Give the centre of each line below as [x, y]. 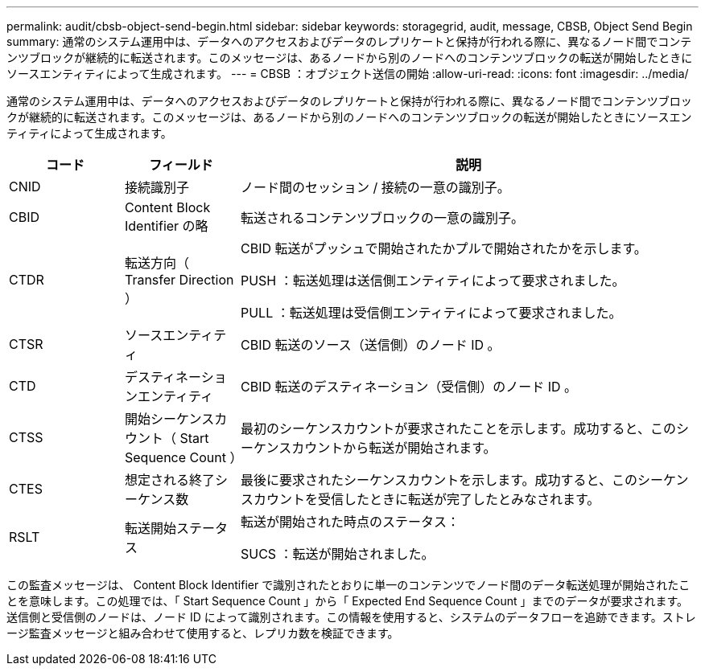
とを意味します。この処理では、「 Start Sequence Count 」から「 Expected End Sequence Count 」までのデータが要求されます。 [348, 601]
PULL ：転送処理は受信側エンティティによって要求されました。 [431, 313]
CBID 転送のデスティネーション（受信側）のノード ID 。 [409, 387]
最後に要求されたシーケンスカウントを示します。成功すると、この [439, 480]
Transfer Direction [179, 280]
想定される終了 [169, 480]
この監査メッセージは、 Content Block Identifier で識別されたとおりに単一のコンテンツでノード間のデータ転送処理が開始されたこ [348, 585]
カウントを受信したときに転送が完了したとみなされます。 [427, 499]
